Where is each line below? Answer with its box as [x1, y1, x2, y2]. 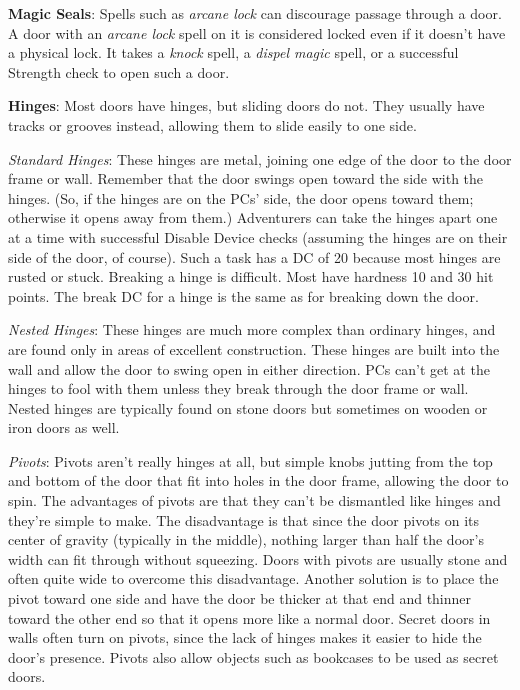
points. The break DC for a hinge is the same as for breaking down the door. [8, 285, 479, 306]
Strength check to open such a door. [8, 61, 230, 82]
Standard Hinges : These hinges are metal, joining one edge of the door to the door [8, 148, 512, 169]
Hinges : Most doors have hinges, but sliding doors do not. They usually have [8, 95, 485, 116]
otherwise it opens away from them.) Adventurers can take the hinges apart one [8, 207, 498, 228]
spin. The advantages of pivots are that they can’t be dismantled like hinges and [8, 490, 501, 511]
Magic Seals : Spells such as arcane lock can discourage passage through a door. [8, 3, 502, 23]
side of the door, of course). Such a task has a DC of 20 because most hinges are [8, 246, 501, 267]
